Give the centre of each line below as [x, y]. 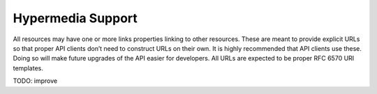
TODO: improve [35, 81]
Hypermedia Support [75, 18]
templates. [28, 68]
